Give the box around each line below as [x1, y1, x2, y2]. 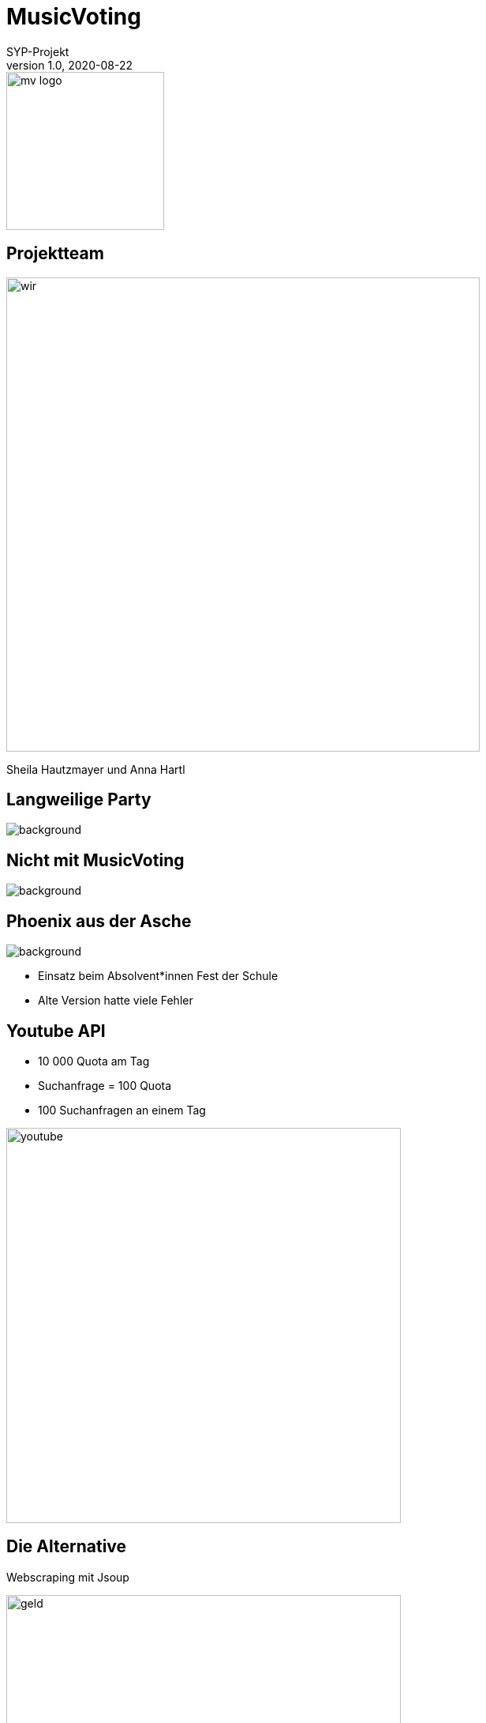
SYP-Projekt [6, 44, 69, 58]
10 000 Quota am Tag [38, 1054, 150, 1068]
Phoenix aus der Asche [6, 911, 192, 931]
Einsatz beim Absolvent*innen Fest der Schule [38, 969, 279, 983]
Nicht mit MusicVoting [6, 850, 185, 870]
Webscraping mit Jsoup [6, 1570, 129, 1584]
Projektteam [6, 243, 104, 264]
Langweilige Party [6, 790, 151, 810]
